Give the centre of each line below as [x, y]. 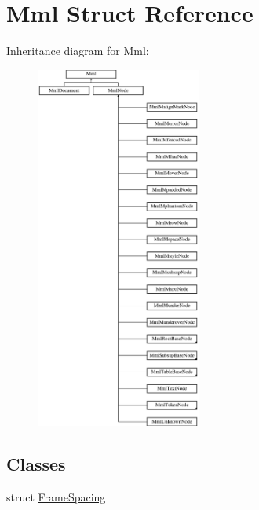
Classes [36, 464]
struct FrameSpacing [56, 497]
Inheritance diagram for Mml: [78, 51]
